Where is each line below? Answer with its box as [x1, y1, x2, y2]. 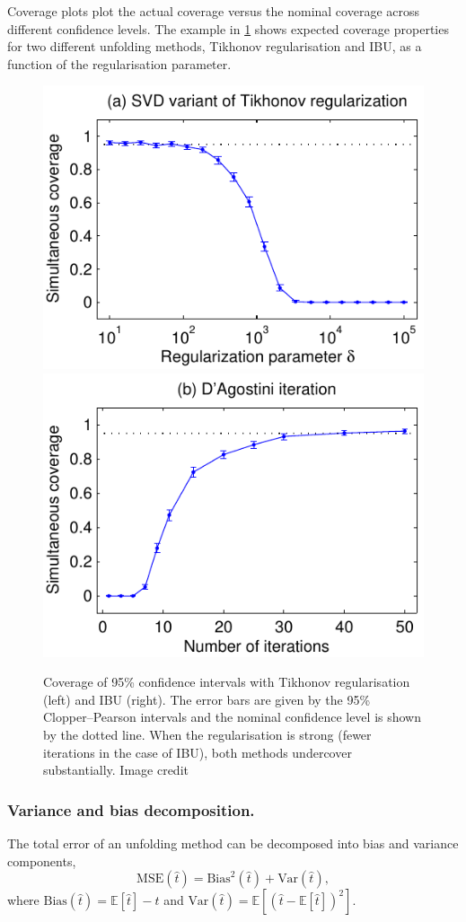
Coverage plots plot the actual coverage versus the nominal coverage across [7, 2, 420, 20]
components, [7, 851, 76, 870]
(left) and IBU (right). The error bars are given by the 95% [43, 689, 371, 708]
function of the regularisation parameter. [7, 54, 232, 73]
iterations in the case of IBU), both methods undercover [43, 742, 352, 761]
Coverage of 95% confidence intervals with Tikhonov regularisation [43, 672, 410, 691]
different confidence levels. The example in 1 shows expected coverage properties [7, 19, 449, 38]
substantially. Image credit [43, 760, 189, 779]
